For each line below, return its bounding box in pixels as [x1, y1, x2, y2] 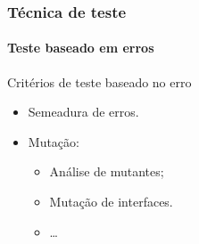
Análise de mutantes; [49, 162, 164, 181]
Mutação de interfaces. [49, 192, 173, 211]
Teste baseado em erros [7, 38, 154, 57]
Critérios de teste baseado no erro [7, 72, 192, 91]
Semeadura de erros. [28, 102, 139, 121]
